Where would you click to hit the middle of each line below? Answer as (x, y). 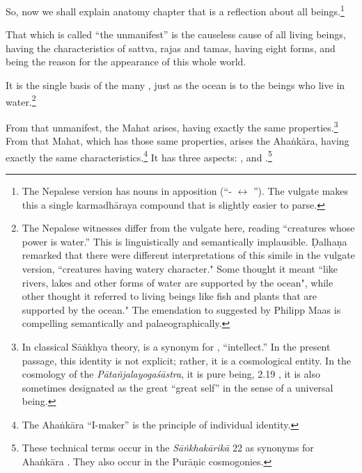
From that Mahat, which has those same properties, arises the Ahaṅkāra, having (178, 141)
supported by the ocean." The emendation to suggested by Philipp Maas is (181, 309)
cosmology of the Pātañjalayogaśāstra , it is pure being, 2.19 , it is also (171, 374)
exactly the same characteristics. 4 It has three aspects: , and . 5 (139, 156)
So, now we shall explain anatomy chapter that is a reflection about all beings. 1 (175, 10)
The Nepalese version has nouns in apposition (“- (127, 190)
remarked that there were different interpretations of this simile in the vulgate (188, 255)
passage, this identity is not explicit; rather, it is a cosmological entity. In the (187, 360)
